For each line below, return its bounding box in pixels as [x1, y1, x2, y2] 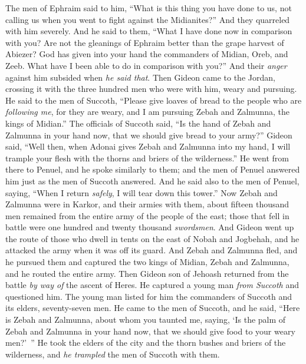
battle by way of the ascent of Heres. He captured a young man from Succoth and [5, 279, 299, 291]
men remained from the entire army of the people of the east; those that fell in [5, 209, 289, 221]
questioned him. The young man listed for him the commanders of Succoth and [5, 290, 292, 302]
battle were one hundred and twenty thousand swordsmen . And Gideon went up [5, 221, 294, 233]
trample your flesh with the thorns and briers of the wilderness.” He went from [5, 151, 289, 164]
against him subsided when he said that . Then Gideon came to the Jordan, [5, 71, 275, 83]
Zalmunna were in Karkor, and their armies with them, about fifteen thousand [5, 198, 289, 210]
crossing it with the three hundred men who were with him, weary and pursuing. [5, 82, 297, 95]
